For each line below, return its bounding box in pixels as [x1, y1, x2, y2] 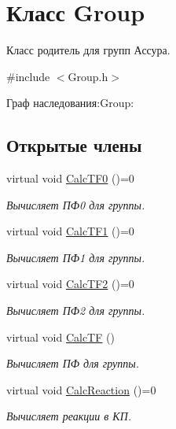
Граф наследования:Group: [6, 94, 134, 111]
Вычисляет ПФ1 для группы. [6, 249, 145, 265]
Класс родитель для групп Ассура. [6, 42, 170, 58]
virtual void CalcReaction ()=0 [6, 381, 156, 398]
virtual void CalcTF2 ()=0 [6, 276, 134, 292]
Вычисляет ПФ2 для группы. [6, 302, 145, 319]
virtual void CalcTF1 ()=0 [6, 223, 134, 239]
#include [6, 68, 50, 84]
